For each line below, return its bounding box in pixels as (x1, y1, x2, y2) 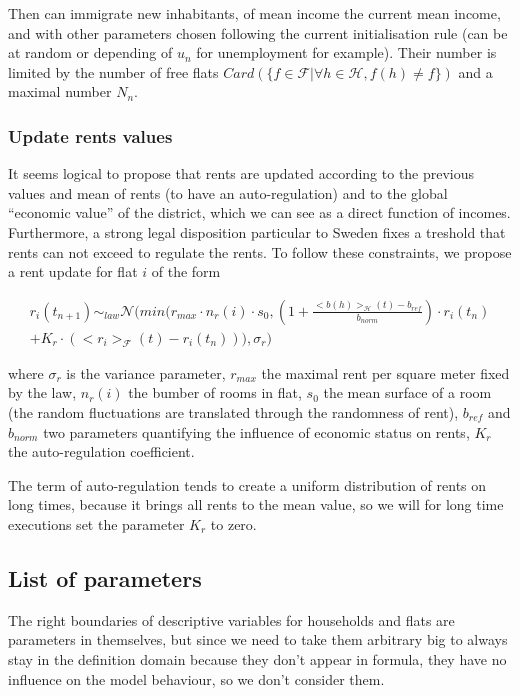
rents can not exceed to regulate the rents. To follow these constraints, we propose (8, 241, 512, 262)
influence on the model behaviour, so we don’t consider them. (8, 668, 385, 689)
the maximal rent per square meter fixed (261, 362, 510, 383)
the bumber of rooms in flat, (128, 382, 302, 403)
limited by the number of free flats (8, 61, 219, 82)
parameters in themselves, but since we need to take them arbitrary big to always (8, 629, 508, 650)
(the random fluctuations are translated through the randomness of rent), (8, 402, 459, 422)
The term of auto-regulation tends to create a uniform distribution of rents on (8, 474, 487, 495)
